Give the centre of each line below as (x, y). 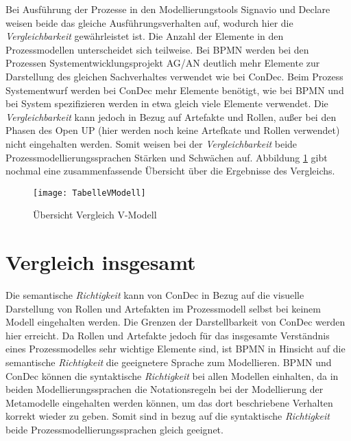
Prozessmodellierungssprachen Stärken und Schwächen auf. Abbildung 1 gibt (167, 157)
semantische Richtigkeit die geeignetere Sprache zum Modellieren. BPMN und (169, 362)
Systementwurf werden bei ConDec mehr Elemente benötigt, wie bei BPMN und (175, 90)
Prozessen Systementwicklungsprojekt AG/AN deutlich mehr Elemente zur (163, 63)
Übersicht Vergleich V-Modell (95, 215)
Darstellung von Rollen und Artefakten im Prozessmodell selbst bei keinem (163, 308)
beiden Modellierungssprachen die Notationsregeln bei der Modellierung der (165, 389)
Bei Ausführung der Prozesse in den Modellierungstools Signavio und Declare (168, 9)
